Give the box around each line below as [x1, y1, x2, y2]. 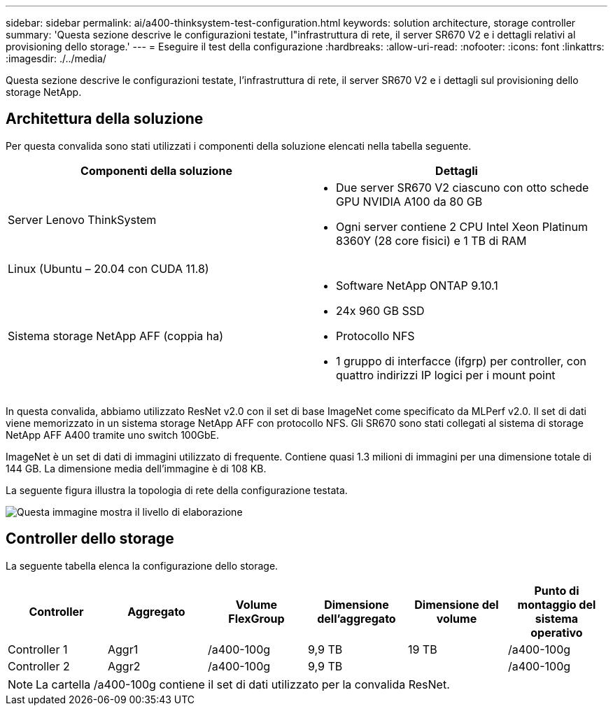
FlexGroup [228, 611, 285, 626]
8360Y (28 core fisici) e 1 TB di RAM [336, 233, 527, 248]
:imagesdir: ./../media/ [6, 52, 106, 64]
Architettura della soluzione [6, 110, 204, 128]
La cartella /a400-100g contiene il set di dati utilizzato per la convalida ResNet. [36, 677, 450, 691]
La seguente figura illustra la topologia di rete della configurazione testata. [6, 484, 348, 496]
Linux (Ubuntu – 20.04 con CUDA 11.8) [8, 261, 209, 276]
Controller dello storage [6, 530, 174, 548]
